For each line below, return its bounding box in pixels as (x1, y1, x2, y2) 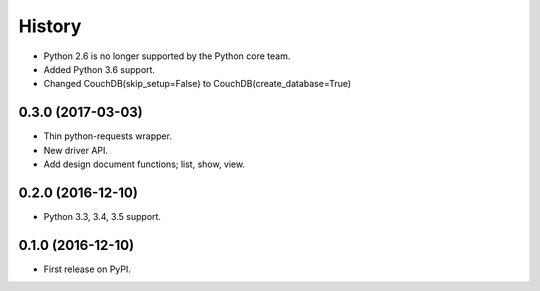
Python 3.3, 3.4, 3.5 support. (43, 210, 162, 222)
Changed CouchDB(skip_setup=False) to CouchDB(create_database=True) (43, 78, 352, 90)
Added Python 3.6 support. (43, 63, 155, 75)
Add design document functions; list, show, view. (43, 158, 245, 170)
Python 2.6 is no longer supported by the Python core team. (43, 50, 291, 62)
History (18, 15, 82, 37)
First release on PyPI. (43, 263, 132, 275)
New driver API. (43, 144, 109, 156)
